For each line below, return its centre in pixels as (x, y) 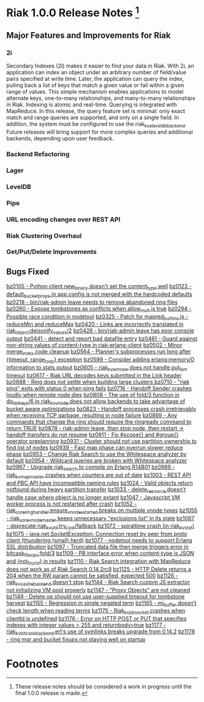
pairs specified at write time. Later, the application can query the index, (95, 79)
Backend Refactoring (38, 154)
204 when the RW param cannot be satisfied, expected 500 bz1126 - (92, 576)
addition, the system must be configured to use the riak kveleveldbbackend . (97, 125)
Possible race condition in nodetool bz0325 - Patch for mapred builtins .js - (97, 317)
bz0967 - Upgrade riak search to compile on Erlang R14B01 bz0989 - (90, 468)
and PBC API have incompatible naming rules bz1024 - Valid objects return (100, 483)
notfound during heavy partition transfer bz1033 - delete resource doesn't (96, 490)
